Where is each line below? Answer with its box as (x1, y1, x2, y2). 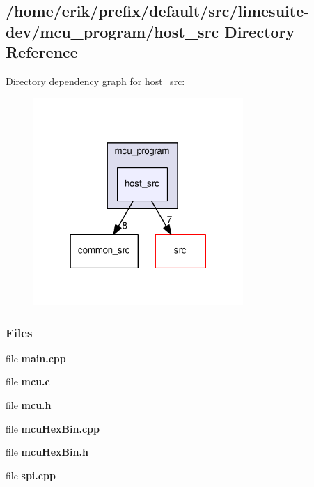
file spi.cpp (6, 467, 56, 482)
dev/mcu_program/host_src (6, 20, 219, 42)
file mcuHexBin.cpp (6, 421, 100, 435)
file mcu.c (6, 374, 50, 389)
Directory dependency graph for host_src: (6, 73, 185, 88)
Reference (6, 41, 78, 63)
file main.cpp (6, 350, 66, 365)
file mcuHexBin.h (6, 445, 88, 459)
